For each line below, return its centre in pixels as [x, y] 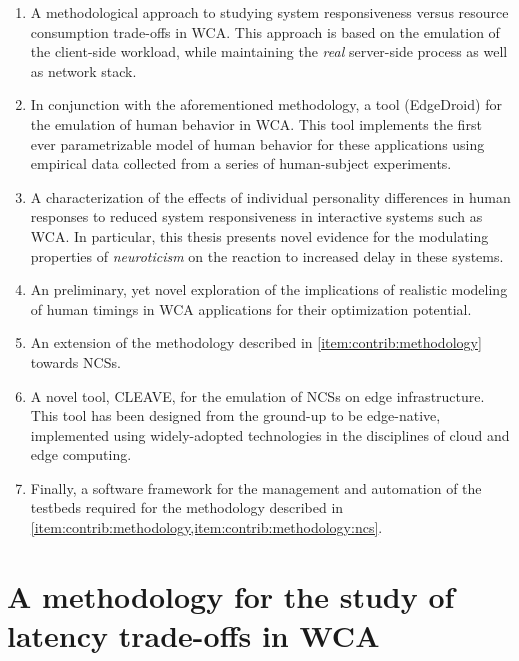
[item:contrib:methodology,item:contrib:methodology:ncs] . [206, 527]
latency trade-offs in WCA [193, 635]
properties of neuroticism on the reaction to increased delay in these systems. [267, 255]
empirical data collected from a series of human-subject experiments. [241, 163]
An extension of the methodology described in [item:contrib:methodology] [256, 342]
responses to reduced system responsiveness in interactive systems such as [256, 216]
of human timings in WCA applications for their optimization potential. [251, 308]
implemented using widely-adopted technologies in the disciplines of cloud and [270, 434]
